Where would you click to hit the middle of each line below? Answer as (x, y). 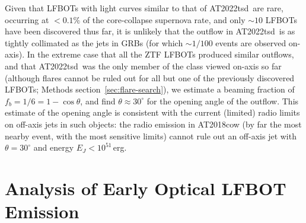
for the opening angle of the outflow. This (223, 101)
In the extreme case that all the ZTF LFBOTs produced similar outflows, (160, 54)
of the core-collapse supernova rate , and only (164, 19)
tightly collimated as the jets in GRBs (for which (94, 42)
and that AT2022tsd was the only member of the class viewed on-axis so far (143, 66)
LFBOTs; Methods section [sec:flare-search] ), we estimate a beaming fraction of (150, 89)
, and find (98, 101)
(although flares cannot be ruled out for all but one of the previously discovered (150, 77)
